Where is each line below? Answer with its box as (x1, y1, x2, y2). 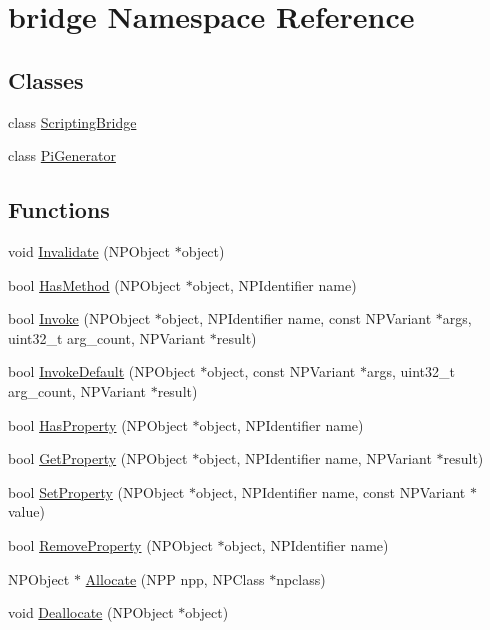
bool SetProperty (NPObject (8, 481, 185, 502)
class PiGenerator (8, 145, 116, 166)
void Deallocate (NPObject (8, 602, 174, 623)
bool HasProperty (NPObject (8, 414, 188, 435)
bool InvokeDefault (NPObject (8, 361, 196, 382)
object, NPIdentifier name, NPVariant (199, 448, 432, 469)
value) (8, 501, 45, 522)
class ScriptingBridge (8, 111, 137, 132)
